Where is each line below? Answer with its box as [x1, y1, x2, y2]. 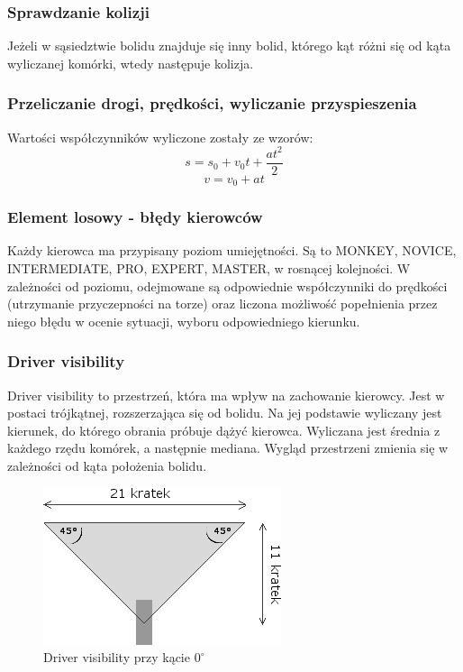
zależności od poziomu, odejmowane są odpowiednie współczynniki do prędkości [7, 276, 448, 295]
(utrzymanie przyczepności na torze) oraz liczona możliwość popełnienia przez [7, 294, 438, 313]
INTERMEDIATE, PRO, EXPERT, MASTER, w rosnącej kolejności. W [7, 259, 411, 278]
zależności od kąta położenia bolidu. [7, 456, 207, 475]
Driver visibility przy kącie [43, 648, 190, 667]
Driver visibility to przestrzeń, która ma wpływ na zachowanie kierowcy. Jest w [7, 385, 445, 404]
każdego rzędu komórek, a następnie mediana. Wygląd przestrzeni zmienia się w [7, 438, 449, 457]
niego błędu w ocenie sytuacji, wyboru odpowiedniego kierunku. [7, 311, 360, 330]
